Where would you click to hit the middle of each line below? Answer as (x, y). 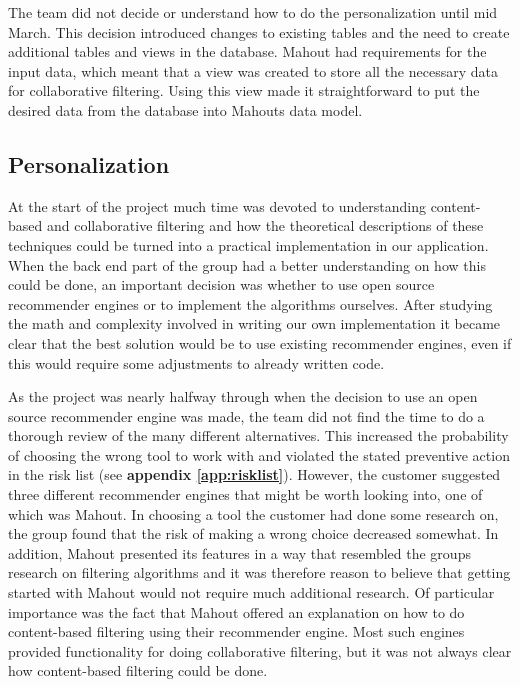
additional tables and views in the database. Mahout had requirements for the (247, 51)
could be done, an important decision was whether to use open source (221, 284)
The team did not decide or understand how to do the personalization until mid (253, 12)
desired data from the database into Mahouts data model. (185, 109)
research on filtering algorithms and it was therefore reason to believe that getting (259, 572)
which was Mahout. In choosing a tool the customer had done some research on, (253, 513)
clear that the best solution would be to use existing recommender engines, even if (260, 342)
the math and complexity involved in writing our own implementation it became (254, 323)
